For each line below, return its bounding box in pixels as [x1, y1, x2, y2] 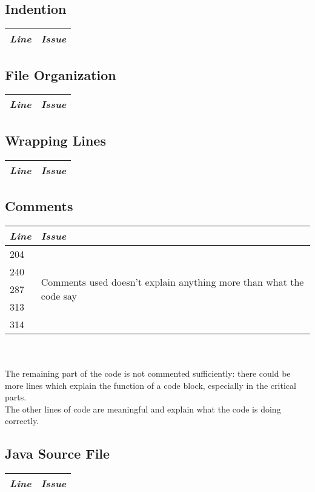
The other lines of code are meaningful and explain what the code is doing [5, 402, 281, 415]
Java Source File [5, 444, 110, 463]
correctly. [5, 414, 39, 427]
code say [41, 289, 77, 303]
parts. [5, 391, 27, 403]
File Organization [5, 65, 116, 84]
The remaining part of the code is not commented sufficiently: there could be [5, 367, 291, 379]
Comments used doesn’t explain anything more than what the [41, 275, 304, 289]
